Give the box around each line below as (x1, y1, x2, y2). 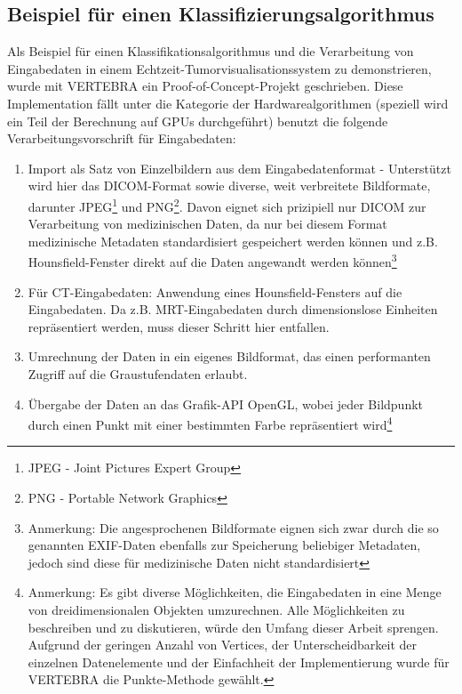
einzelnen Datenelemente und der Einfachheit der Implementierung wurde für (28, 652, 450, 671)
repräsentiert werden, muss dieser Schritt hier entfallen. (28, 317, 330, 335)
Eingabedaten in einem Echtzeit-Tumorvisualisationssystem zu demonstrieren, (7, 59, 432, 77)
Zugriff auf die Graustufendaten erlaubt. (28, 365, 248, 383)
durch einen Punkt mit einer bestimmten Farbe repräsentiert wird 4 (28, 413, 393, 433)
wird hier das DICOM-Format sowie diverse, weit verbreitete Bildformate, (28, 176, 431, 195)
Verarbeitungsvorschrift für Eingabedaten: (7, 129, 236, 148)
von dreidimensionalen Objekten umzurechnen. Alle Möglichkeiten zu (28, 601, 405, 619)
